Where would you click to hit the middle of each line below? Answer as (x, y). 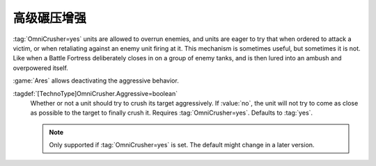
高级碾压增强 (50, 18)
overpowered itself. (41, 68)
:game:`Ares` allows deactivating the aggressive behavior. (96, 81)
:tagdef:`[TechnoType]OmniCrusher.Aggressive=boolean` (95, 93)
